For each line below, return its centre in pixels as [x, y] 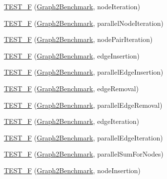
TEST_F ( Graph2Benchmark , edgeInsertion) [72, 55]
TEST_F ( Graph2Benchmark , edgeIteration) [72, 121]
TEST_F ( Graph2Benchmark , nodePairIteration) [78, 39]
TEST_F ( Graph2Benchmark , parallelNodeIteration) [84, 23]
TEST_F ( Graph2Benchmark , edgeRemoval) [71, 88]
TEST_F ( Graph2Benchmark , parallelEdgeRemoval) [83, 105]
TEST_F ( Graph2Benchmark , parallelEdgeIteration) [83, 137]
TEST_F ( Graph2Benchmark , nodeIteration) [72, 6]
